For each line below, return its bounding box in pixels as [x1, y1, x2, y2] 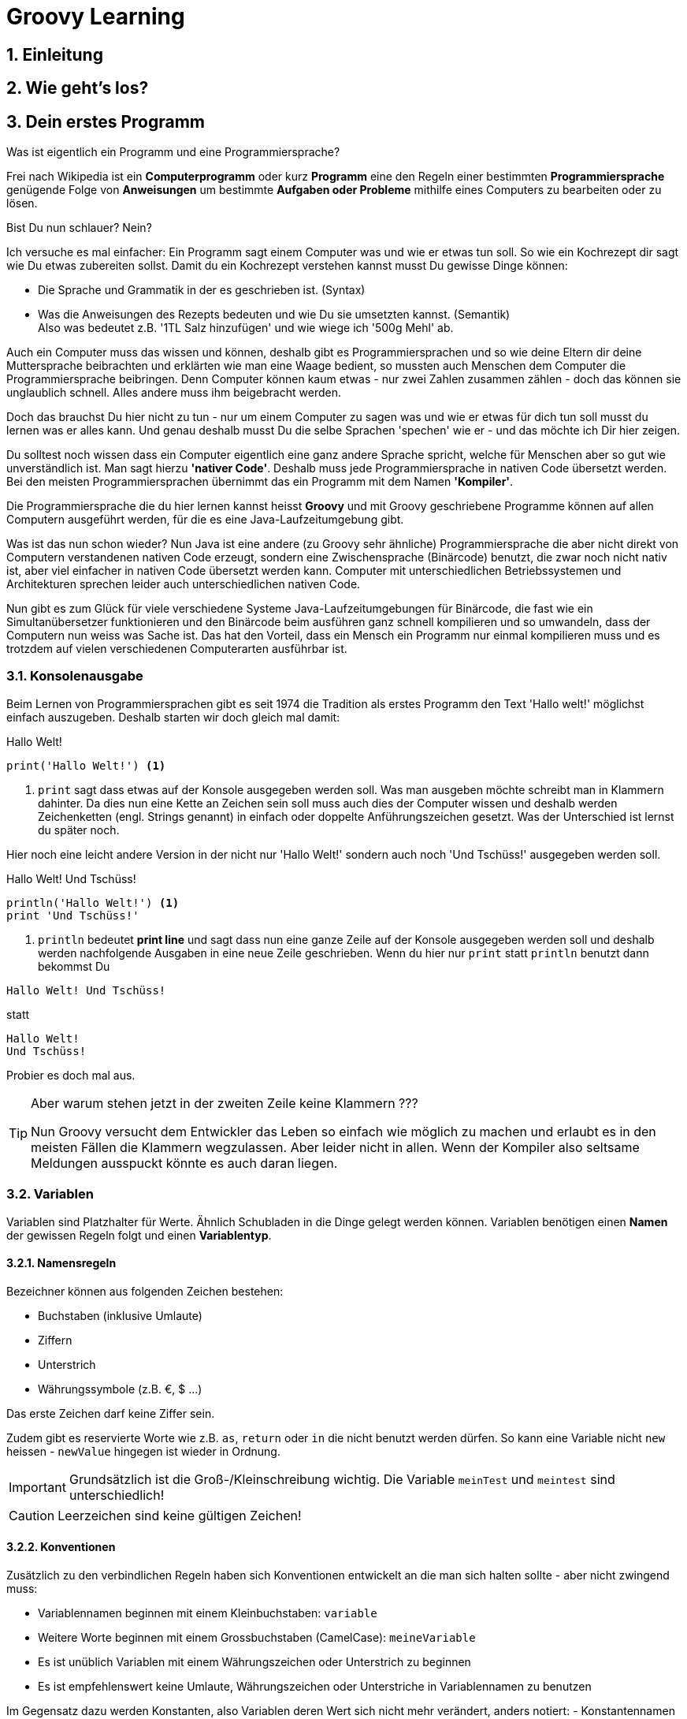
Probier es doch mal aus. [6, 1068, 136, 1082]
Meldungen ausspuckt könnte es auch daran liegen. [31, 1154, 338, 1171]
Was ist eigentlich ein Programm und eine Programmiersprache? [6, 145, 340, 159]
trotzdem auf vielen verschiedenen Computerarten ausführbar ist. [6, 642, 347, 656]
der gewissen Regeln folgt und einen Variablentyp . [6, 1228, 272, 1242]
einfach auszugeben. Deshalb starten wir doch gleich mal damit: [6, 710, 340, 724]
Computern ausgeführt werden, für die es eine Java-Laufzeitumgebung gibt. [6, 513, 404, 527]
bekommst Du [38, 959, 110, 973]
